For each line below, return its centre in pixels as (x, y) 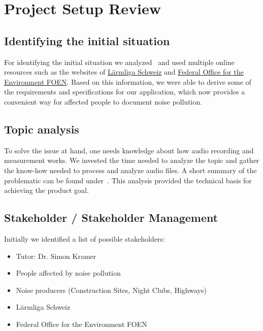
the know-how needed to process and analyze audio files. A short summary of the (130, 170)
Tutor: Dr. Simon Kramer (56, 256)
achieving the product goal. (46, 190)
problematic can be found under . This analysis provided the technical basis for (128, 180)
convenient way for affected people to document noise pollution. (103, 101)
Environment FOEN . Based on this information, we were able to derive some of (128, 81)
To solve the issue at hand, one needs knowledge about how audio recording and (129, 150)
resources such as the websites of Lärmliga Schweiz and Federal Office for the (124, 72)
